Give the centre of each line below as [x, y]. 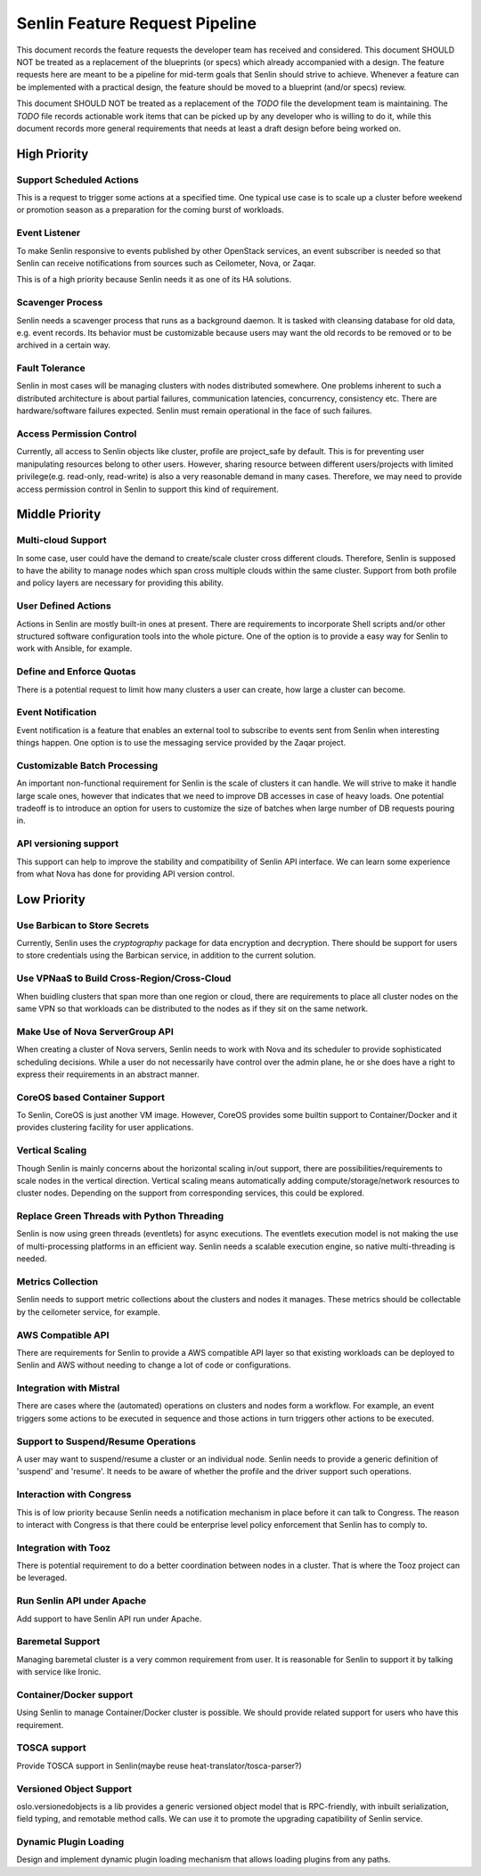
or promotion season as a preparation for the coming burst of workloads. [150, 210]
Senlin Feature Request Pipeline [137, 23]
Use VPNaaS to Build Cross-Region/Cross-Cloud [124, 978]
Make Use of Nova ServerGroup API [95, 1032]
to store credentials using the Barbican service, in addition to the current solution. [166, 955]
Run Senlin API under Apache [82, 1601]
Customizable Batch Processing [87, 765]
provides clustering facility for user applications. [105, 1128]
